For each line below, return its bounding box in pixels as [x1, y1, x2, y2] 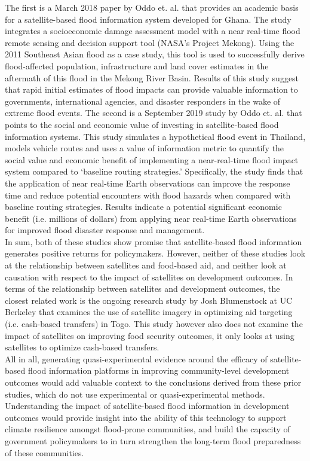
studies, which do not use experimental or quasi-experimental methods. [5, 387, 265, 400]
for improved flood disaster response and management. [5, 224, 205, 236]
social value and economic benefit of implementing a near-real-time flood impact [5, 153, 299, 166]
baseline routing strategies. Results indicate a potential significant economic [5, 200, 282, 213]
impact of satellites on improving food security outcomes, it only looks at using [5, 329, 294, 341]
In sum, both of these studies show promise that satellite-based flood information [5, 235, 302, 248]
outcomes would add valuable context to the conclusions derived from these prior [5, 376, 302, 388]
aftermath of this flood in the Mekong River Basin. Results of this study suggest [5, 71, 299, 84]
